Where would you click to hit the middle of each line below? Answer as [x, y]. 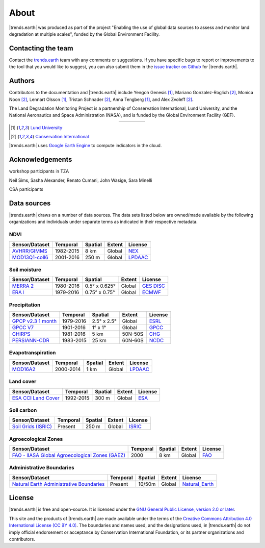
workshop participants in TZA [39, 171]
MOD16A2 [24, 369]
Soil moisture [25, 270]
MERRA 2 [23, 286]
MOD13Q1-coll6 [30, 257]
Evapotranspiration [33, 353]
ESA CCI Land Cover [36, 398]
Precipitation [25, 305]
